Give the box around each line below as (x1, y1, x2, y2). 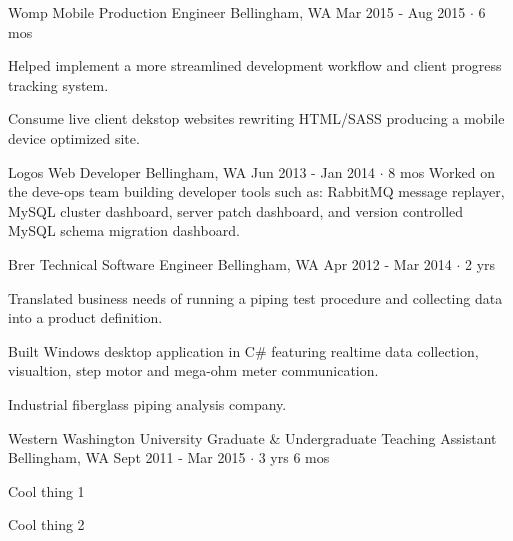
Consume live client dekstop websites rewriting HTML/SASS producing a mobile (8, 108, 505, 129)
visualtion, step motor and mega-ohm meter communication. (8, 360, 379, 381)
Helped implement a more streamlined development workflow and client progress (8, 55, 502, 76)
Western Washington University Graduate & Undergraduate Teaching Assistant (8, 427, 497, 448)
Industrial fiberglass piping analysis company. (8, 393, 287, 414)
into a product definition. (8, 307, 163, 328)
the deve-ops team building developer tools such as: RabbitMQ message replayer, (8, 181, 505, 202)
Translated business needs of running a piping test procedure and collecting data (8, 287, 503, 308)
